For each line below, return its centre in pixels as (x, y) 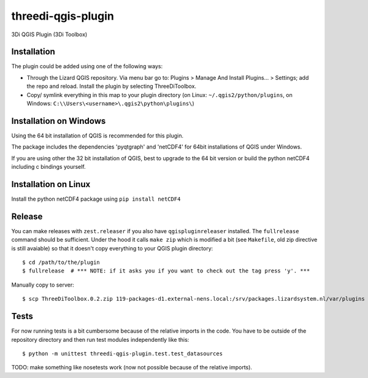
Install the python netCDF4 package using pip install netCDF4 (96, 199)
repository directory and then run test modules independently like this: (100, 339)
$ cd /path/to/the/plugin (61, 263)
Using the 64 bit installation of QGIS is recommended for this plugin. (98, 136)
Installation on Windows (59, 121)
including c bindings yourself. (48, 167)
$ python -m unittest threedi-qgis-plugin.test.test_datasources (123, 353)
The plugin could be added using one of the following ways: (87, 66)
